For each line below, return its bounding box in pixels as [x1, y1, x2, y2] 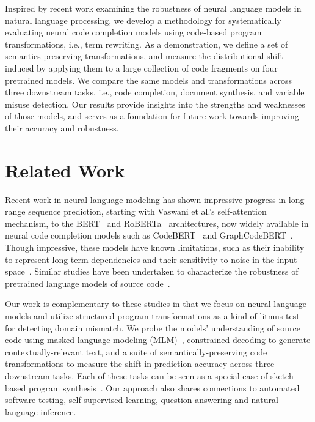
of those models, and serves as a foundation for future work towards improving [5, 109, 299, 122]
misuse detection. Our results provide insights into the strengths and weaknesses [5, 97, 305, 110]
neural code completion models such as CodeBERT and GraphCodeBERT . [5, 229, 293, 242]
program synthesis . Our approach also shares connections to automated [28, 381, 300, 394]
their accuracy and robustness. [5, 121, 119, 134]
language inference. [5, 405, 76, 418]
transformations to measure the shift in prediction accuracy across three [5, 357, 275, 370]
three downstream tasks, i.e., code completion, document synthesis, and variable [5, 86, 305, 98]
